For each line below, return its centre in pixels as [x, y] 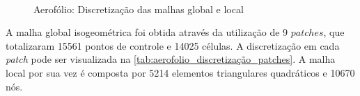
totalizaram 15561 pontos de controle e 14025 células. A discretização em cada [173, 45]
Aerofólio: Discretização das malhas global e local [139, 9]
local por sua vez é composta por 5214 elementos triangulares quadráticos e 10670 [180, 72]
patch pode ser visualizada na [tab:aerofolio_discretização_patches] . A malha [171, 59]
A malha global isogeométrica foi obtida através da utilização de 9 [147, 32]
